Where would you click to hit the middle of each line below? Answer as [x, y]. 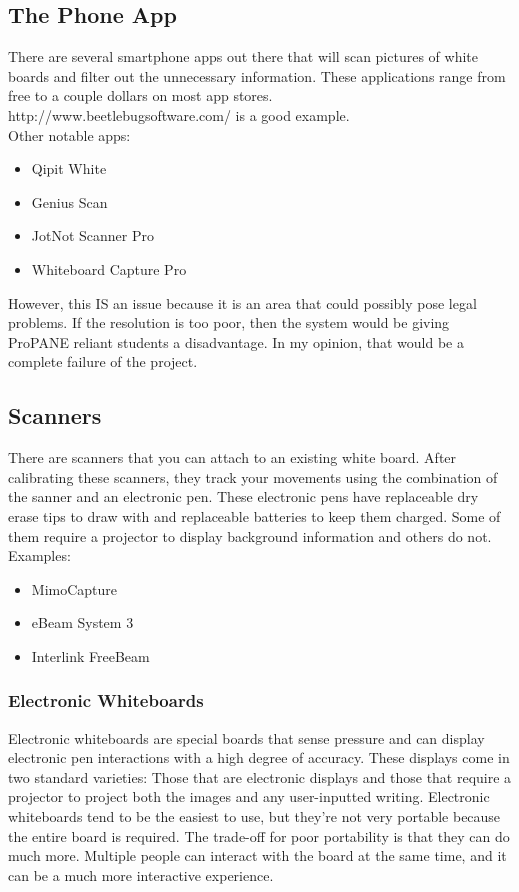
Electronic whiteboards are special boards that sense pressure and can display [246, 737]
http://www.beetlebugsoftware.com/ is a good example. [179, 114]
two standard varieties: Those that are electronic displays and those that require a [260, 776]
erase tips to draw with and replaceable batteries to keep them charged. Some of [254, 515]
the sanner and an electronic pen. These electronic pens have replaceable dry [243, 496]
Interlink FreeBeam [90, 655]
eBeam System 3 [82, 622]
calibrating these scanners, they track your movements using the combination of [253, 476]
